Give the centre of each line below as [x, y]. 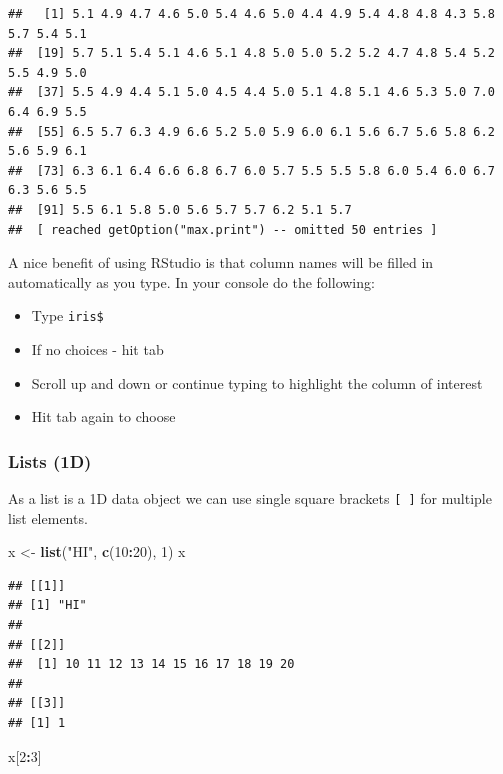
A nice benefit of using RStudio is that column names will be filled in [221, 262]
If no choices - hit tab [97, 348]
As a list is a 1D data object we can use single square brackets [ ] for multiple [250, 497]
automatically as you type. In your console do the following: [191, 281]
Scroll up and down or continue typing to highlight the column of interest [257, 382]
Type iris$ [67, 315]
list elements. [48, 517]
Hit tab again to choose [103, 416]
